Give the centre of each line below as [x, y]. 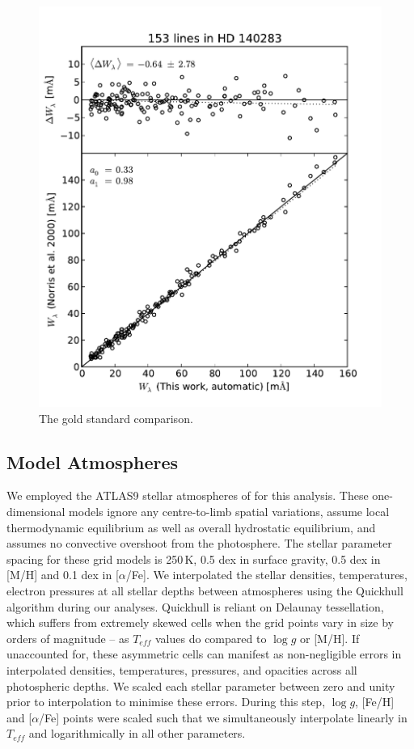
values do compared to [211, 638]
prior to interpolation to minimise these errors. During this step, [166, 702]
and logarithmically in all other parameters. [137, 733]
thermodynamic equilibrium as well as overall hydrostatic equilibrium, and [191, 527]
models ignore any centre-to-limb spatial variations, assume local [229, 512]
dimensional [36, 512]
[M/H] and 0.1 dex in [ [63, 575]
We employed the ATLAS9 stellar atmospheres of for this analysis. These [188, 495]
